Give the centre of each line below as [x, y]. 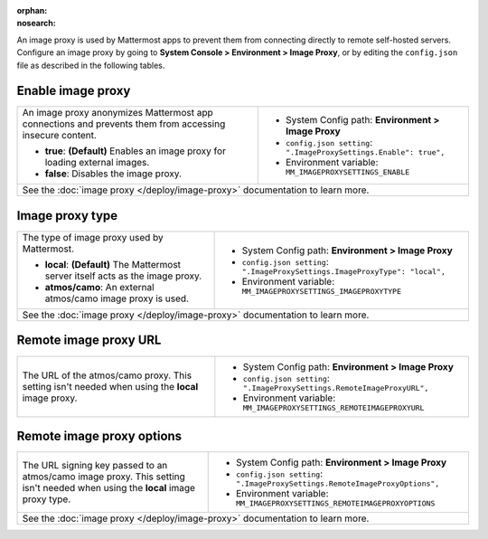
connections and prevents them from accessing [124, 124]
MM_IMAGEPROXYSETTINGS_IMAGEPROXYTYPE [322, 291]
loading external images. [97, 163]
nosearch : [36, 24]
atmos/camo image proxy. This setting [103, 477]
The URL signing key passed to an [95, 466]
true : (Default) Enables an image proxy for [135, 151]
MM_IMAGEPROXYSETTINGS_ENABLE [347, 172]
